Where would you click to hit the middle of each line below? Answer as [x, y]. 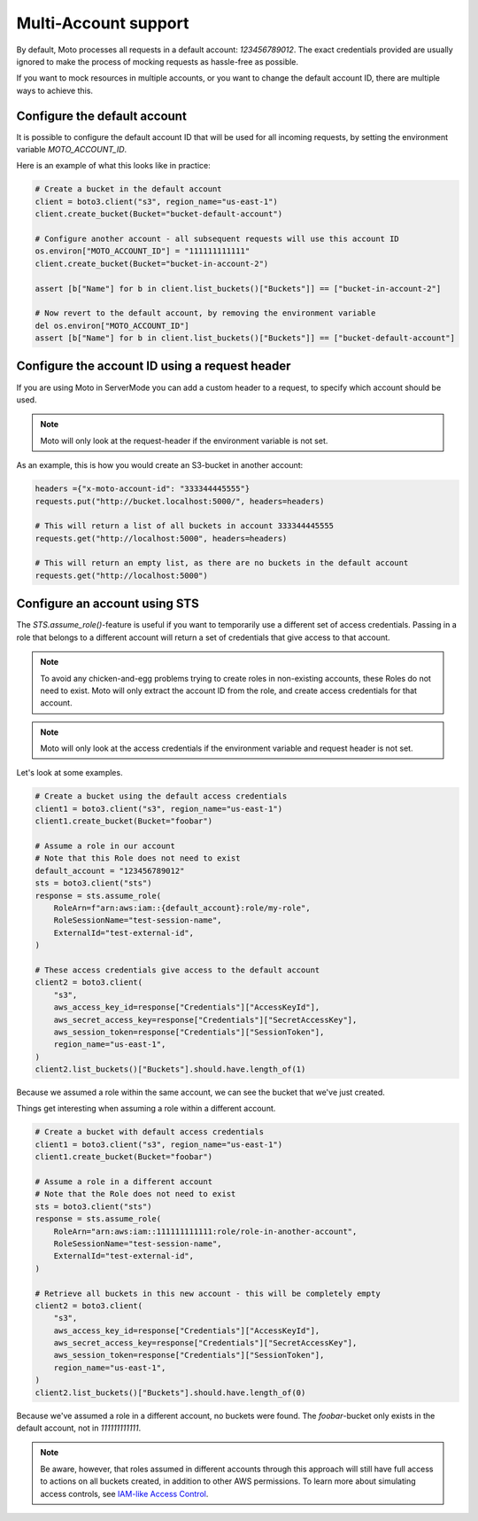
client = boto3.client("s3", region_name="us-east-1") [156, 201]
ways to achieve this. [54, 90]
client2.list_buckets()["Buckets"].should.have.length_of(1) [170, 1069]
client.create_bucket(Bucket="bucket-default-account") [159, 214]
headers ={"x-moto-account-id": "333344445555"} [143, 489]
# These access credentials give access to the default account [177, 970]
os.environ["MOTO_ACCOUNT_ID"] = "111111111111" [143, 251]
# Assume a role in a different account [123, 1182]
